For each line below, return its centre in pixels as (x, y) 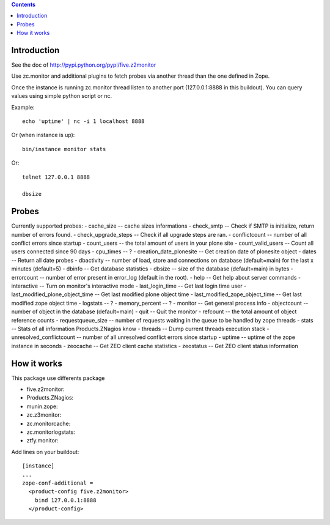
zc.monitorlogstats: (51, 432)
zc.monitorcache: (49, 423)
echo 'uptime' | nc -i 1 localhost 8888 (83, 121)
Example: (23, 107)
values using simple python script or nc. (62, 96)
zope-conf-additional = (58, 483)
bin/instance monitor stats (64, 149)
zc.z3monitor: (44, 415)
